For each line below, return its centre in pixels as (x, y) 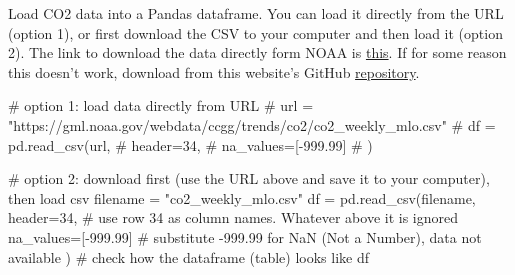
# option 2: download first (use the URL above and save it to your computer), (249, 178)
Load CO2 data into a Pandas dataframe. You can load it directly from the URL (256, 13)
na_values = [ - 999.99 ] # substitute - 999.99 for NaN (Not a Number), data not (245, 236)
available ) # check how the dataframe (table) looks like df (189, 256)
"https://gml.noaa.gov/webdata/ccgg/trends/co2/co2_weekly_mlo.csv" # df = (252, 124)
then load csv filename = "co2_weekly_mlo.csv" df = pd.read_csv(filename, (242, 197)
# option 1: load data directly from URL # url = (161, 105)
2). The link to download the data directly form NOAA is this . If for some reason (257, 52)
